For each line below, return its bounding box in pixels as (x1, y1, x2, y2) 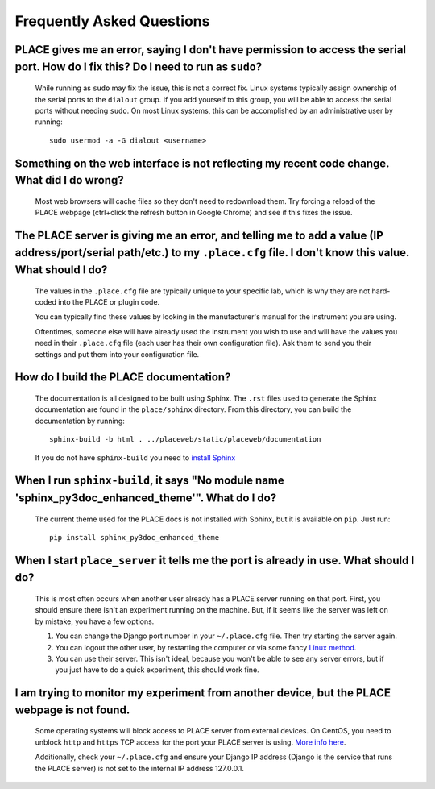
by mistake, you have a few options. (35, 617, 155, 626)
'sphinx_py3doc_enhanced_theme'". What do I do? (14, 492, 277, 505)
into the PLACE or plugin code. (57, 297, 160, 307)
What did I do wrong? (14, 173, 124, 187)
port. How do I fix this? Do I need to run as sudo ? (14, 60, 263, 73)
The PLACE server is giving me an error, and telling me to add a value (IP (14, 228, 383, 242)
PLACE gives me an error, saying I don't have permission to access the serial (14, 43, 407, 56)
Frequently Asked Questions (14, 12, 210, 30)
